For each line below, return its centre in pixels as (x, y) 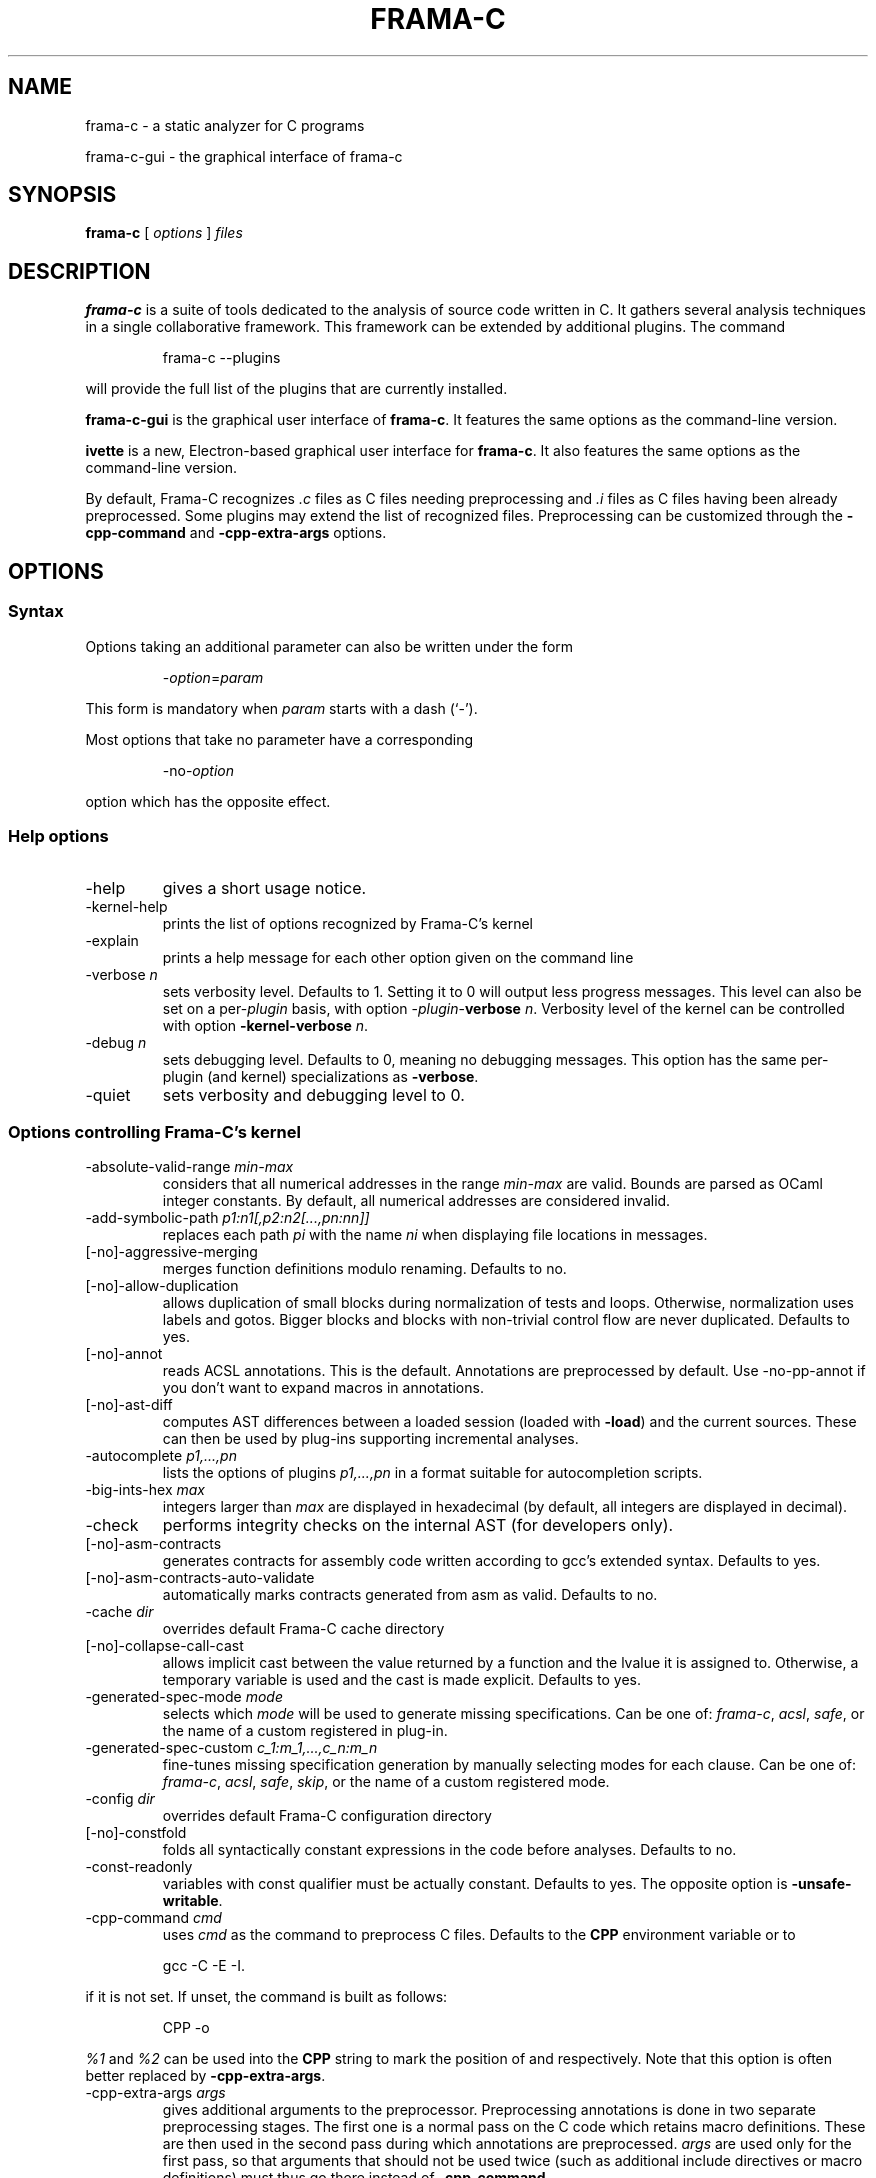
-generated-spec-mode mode (184, 1696)
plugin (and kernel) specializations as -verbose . (320, 1077)
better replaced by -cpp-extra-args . (205, 2075)
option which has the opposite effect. (208, 801)
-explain (112, 941)
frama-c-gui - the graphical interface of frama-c (244, 156)
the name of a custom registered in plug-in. (305, 1730)
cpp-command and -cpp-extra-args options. (236, 533)
